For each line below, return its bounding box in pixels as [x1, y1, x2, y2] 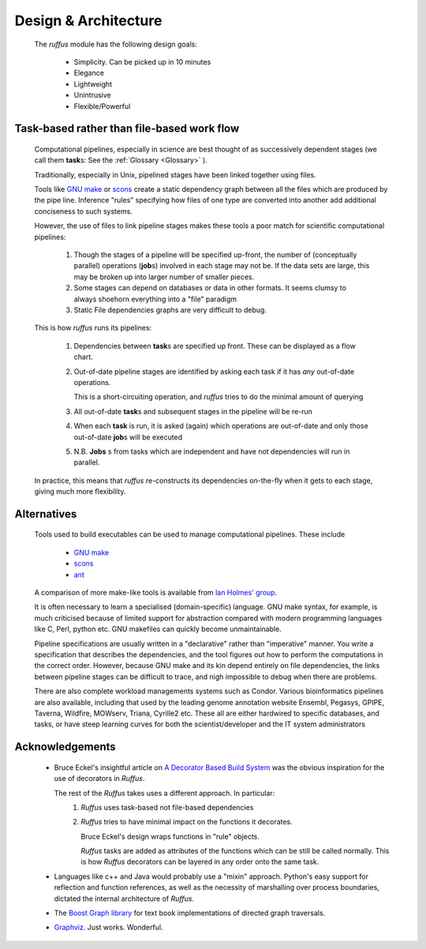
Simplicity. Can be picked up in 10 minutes [73, 57, 211, 66]
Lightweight [73, 79, 113, 88]
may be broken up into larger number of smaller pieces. [73, 272, 255, 282]
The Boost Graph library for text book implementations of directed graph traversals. [54, 908, 326, 918]
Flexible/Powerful [73, 101, 131, 110]
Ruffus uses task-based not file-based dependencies [80, 802, 254, 812]
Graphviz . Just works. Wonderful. [54, 923, 163, 932]
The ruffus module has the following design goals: [34, 39, 197, 49]
